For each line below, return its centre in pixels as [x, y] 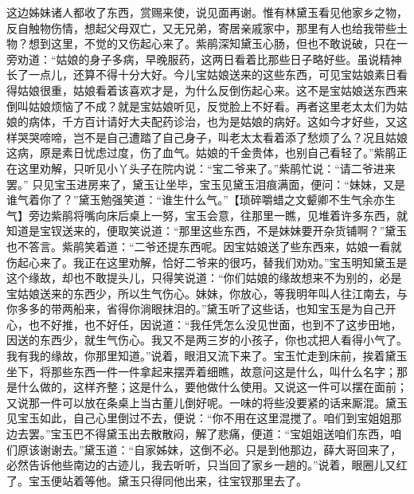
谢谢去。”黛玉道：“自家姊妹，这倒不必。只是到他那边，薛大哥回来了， [221, 449]
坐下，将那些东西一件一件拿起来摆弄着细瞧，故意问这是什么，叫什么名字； [201, 371]
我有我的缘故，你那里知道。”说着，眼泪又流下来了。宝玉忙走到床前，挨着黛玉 [207, 356]
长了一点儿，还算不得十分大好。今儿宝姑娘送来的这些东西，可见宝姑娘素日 [201, 74]
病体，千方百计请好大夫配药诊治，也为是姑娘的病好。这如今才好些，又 [212, 122]
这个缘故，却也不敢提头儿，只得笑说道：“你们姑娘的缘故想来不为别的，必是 [204, 278]
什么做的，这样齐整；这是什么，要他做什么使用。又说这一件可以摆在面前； [212, 387]
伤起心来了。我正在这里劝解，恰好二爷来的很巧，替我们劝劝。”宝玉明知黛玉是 [207, 262]
